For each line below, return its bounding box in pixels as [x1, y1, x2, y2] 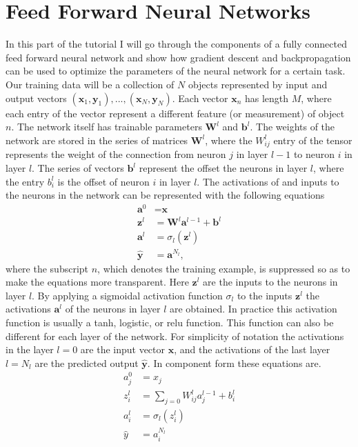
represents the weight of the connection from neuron [6, 147, 226, 161]
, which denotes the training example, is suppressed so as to [97, 261, 350, 275]
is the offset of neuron [57, 174, 150, 188]
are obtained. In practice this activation [170, 301, 337, 316]
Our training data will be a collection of [6, 77, 175, 91]
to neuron [293, 147, 335, 161]
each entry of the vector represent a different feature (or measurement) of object [6, 106, 345, 120]
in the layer [6, 342, 54, 357]
